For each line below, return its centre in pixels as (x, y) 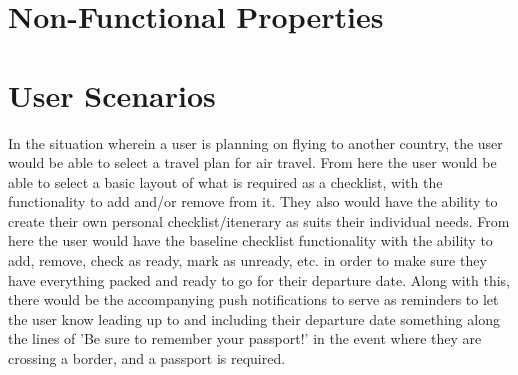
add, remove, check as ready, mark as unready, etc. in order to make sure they (247, 260)
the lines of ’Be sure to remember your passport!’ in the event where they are (245, 338)
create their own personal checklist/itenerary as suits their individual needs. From (259, 220)
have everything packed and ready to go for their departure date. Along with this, (259, 279)
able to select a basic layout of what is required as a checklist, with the (225, 181)
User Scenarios (112, 94)
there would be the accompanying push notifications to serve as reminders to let (253, 299)
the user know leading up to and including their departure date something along (254, 318)
